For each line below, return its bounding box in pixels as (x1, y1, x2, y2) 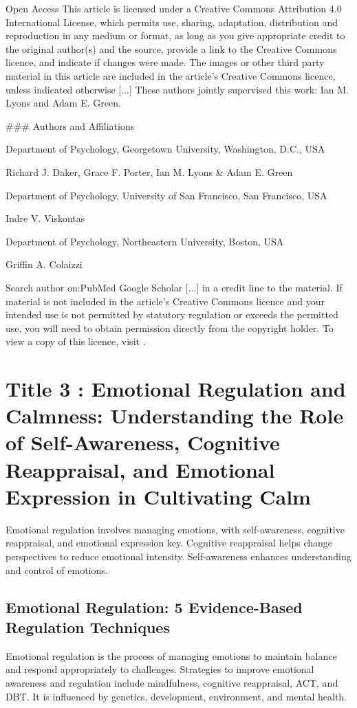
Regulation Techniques (6, 616, 170, 637)
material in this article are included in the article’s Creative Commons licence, (6, 68, 336, 82)
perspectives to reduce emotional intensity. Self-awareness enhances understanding (6, 549, 351, 563)
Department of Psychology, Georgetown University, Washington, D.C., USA (6, 142, 325, 156)
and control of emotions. (6, 562, 108, 577)
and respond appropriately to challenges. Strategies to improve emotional (6, 662, 314, 676)
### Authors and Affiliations (6, 118, 135, 133)
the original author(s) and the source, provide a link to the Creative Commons (6, 41, 337, 56)
